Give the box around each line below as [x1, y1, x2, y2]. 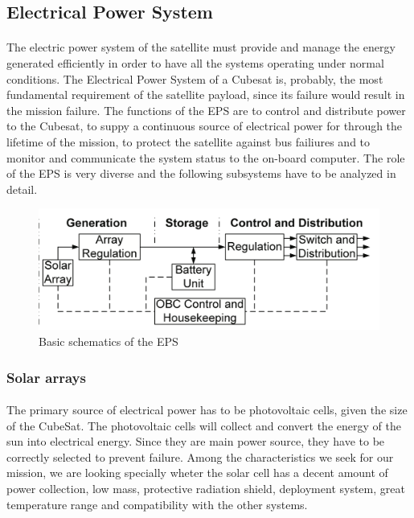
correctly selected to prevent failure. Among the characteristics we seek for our [6, 448, 394, 465]
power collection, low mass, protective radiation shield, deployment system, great [6, 480, 405, 497]
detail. [6, 180, 38, 197]
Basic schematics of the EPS [39, 333, 178, 350]
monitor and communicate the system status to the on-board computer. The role [6, 149, 405, 166]
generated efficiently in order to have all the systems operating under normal [6, 54, 384, 71]
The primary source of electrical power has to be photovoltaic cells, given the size [6, 401, 408, 418]
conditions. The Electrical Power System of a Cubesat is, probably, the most [6, 70, 383, 87]
